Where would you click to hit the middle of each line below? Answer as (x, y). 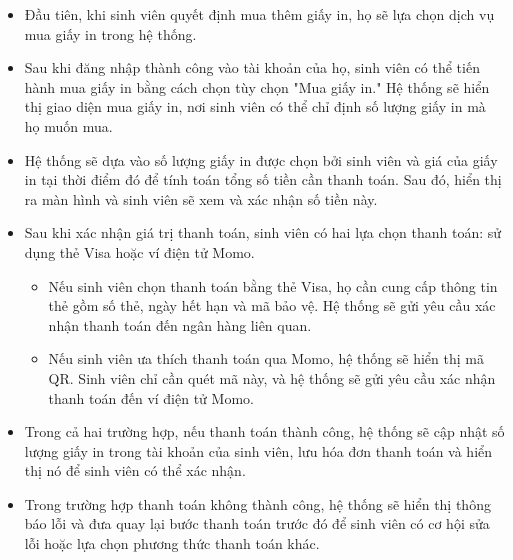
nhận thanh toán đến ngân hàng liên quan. (180, 324)
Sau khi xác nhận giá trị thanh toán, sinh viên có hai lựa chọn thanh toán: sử (263, 232)
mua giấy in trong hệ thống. (110, 33)
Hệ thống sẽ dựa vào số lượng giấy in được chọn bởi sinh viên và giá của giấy (261, 159)
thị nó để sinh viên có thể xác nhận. (135, 470)
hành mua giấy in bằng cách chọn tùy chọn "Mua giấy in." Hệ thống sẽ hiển (257, 86)
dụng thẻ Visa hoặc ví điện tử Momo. (139, 251)
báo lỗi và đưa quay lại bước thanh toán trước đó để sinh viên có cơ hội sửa (257, 523)
